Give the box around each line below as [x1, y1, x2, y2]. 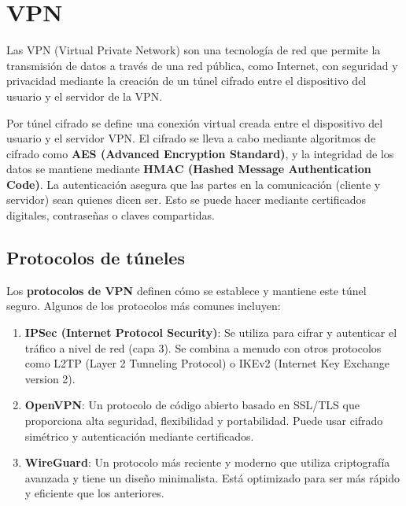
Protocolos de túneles [6, 246, 185, 270]
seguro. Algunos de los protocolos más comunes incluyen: [6, 297, 281, 314]
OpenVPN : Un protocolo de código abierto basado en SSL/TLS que [24, 397, 360, 413]
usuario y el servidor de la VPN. [6, 87, 163, 104]
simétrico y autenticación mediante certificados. [24, 427, 254, 444]
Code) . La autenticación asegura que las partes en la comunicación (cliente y [6, 175, 381, 192]
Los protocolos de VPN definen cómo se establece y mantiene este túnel [6, 282, 367, 298]
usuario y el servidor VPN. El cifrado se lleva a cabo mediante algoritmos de [6, 130, 376, 146]
